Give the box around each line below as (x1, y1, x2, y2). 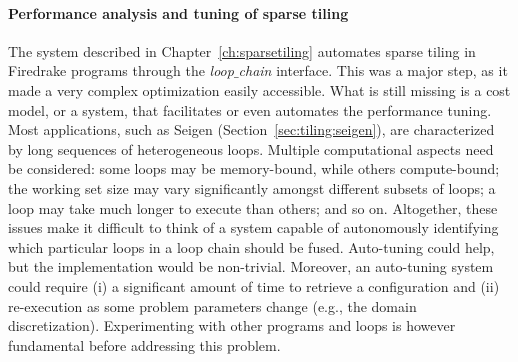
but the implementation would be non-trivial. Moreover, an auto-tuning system (8, 256, 494, 277)
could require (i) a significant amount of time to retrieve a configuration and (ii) (8, 275, 500, 296)
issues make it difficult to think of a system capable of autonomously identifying (8, 217, 499, 238)
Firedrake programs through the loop (8, 60, 234, 81)
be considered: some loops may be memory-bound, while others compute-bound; (8, 158, 500, 179)
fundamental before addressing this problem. (8, 334, 281, 355)
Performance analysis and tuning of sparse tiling (8, 2, 349, 23)
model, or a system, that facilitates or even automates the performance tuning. (8, 99, 492, 120)
